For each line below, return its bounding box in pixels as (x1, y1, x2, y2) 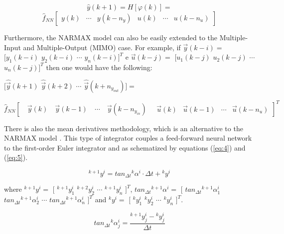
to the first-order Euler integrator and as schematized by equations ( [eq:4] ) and (4, 142, 246, 153)
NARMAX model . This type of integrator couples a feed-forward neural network (4, 133, 252, 143)
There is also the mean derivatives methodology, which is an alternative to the (4, 123, 243, 133)
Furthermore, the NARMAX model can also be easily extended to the (4, 32, 218, 42)
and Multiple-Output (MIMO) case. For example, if (23, 42, 181, 52)
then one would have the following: (46, 62, 152, 72)
